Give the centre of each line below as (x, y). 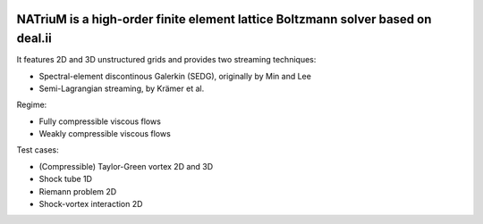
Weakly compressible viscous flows (105, 134)
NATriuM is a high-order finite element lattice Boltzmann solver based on (224, 19)
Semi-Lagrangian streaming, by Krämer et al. (122, 88)
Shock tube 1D (66, 179)
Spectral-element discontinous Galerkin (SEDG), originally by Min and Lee (175, 76)
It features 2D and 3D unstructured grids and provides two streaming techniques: (166, 60)
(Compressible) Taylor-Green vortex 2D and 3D (126, 166)
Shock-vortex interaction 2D (91, 204)
